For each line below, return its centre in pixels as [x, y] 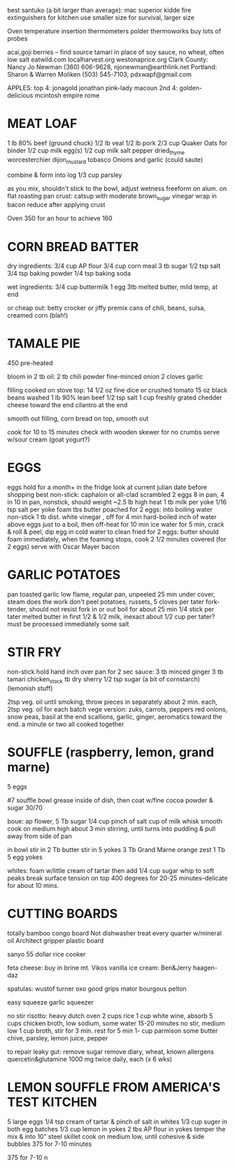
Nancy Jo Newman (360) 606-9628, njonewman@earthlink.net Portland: [112, 67]
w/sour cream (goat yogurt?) [49, 439]
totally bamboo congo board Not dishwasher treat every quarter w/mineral [115, 933]
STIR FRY [35, 652]
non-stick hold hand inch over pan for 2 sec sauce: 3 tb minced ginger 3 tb [115, 672]
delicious [20, 95]
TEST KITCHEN [52, 1102]
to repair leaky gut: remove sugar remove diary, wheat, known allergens [111, 1052]
